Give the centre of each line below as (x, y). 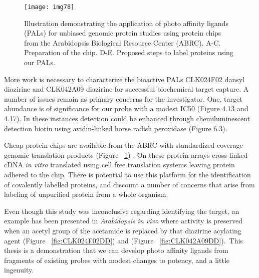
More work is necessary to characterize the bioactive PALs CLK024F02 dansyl (124, 79)
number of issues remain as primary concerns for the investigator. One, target (123, 98)
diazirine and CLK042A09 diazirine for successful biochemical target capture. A (126, 89)
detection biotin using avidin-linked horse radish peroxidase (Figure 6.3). (116, 128)
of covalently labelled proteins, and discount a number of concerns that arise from (129, 184)
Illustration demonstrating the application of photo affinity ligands (126, 23)
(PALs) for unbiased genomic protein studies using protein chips (123, 33)
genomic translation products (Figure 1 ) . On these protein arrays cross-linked (126, 155)
